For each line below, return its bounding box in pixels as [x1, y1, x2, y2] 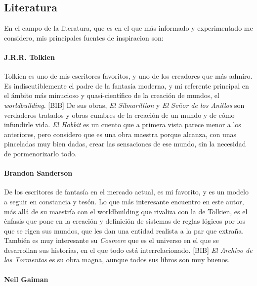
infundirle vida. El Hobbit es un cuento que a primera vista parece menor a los [4, 119, 241, 130]
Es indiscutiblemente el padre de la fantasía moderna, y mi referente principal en [4, 80, 249, 91]
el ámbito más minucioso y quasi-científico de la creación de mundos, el [4, 90, 219, 100]
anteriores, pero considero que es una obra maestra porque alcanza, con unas [4, 129, 237, 139]
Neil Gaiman [4, 274, 48, 284]
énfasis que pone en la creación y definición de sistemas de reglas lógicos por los [4, 216, 245, 226]
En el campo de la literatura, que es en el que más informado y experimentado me [4, 23, 253, 33]
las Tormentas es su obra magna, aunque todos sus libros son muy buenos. [4, 254, 230, 265]
